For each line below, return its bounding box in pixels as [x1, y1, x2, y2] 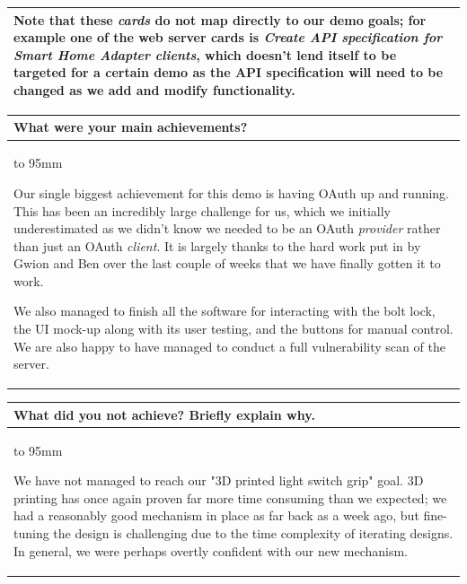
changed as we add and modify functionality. [13, 80, 295, 99]
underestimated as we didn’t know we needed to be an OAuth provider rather [13, 219, 441, 238]
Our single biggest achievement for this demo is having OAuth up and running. [13, 183, 450, 202]
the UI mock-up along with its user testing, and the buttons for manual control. [13, 319, 454, 338]
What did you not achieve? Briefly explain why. [13, 405, 315, 423]
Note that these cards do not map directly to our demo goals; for [13, 10, 427, 29]
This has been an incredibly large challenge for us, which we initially [13, 201, 391, 220]
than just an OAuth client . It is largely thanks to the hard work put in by [13, 236, 421, 255]
